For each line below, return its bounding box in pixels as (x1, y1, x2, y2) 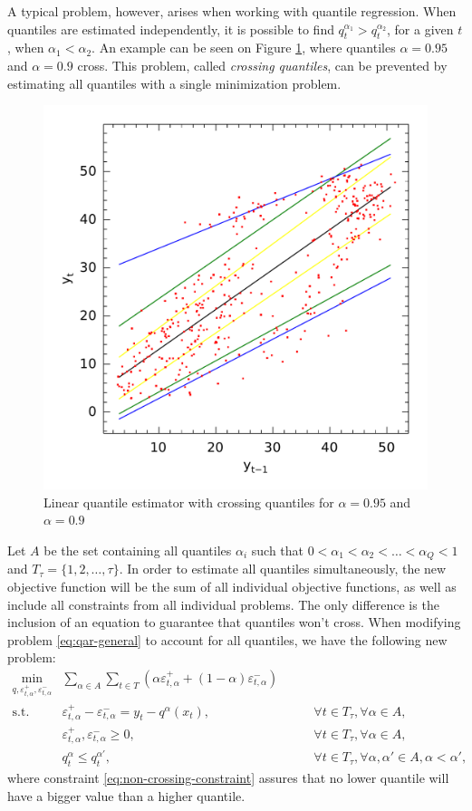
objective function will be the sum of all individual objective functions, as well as (7, 577, 457, 595)
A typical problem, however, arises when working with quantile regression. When (7, 2, 457, 20)
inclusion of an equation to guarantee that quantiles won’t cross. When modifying (7, 613, 461, 632)
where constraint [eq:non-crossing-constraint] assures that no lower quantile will (7, 768, 449, 787)
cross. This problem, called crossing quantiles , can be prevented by (77, 55, 448, 74)
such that (251, 540, 304, 559)
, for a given (386, 19, 454, 38)
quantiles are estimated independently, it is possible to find (7, 19, 334, 38)
